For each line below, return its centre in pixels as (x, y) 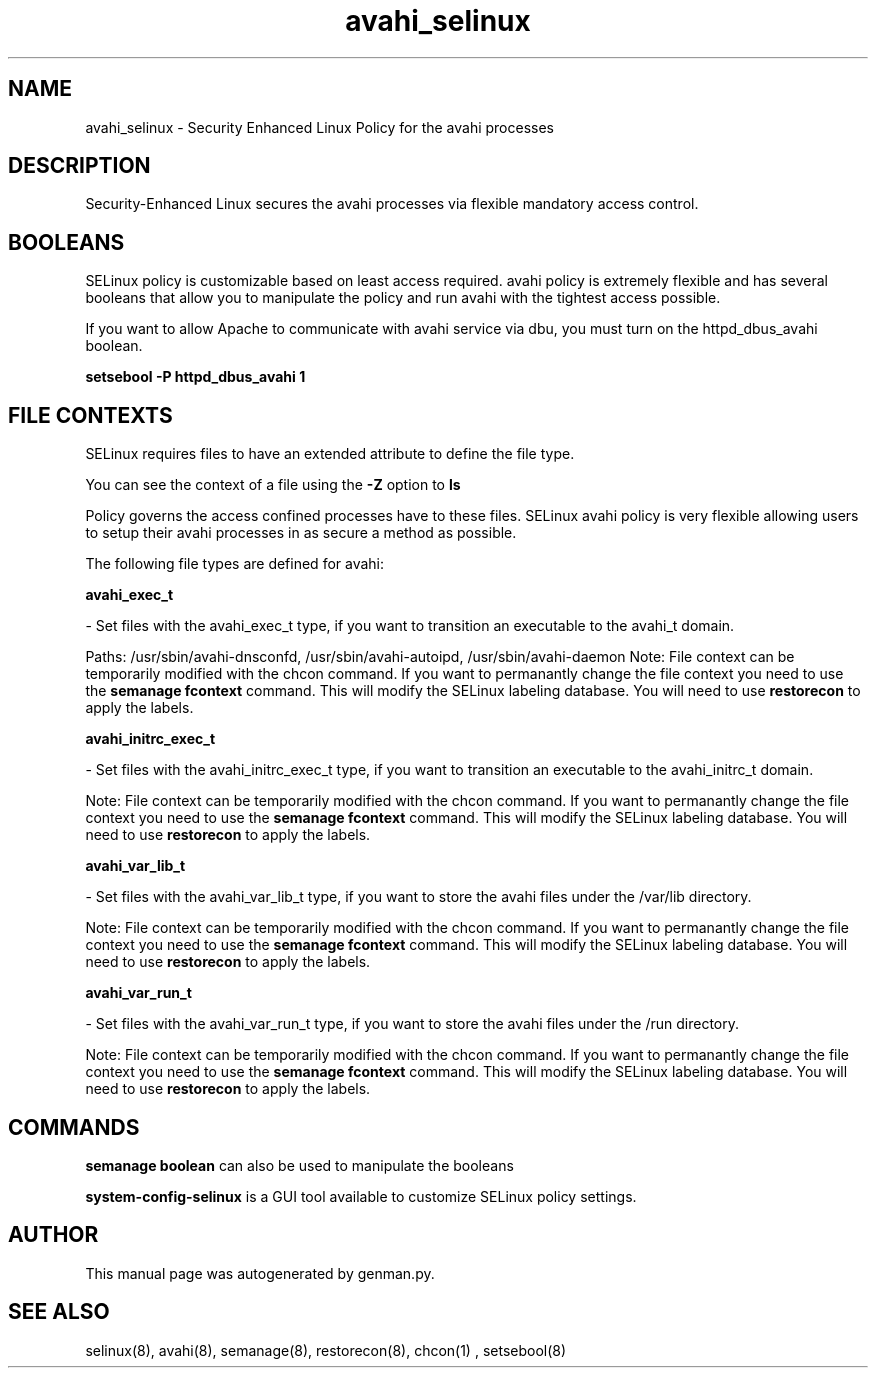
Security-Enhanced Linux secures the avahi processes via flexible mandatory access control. (392, 204)
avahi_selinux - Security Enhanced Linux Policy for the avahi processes (320, 127)
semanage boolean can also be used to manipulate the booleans (299, 1165)
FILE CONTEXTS (90, 415)
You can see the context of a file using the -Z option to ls (273, 485)
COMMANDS (74, 1127)
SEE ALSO (59, 1312)
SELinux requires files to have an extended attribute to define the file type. (330, 454)
